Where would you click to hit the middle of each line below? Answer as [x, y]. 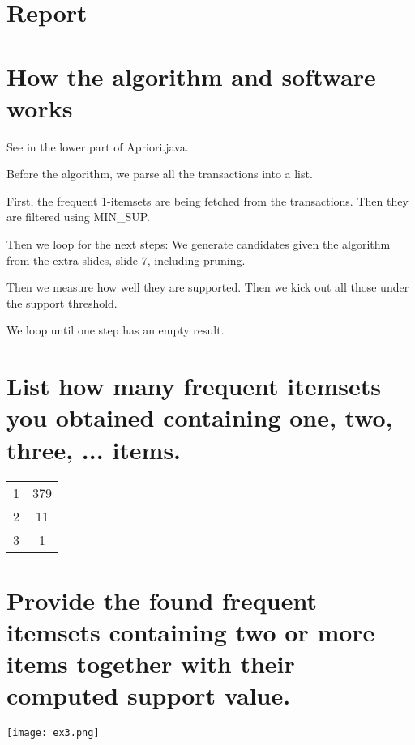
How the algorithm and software [191, 76]
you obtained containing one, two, [200, 417]
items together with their [151, 664]
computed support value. [149, 695]
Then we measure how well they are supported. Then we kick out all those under [208, 287]
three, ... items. [94, 449]
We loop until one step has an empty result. [116, 330]
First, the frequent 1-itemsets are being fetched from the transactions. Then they [207, 200]
